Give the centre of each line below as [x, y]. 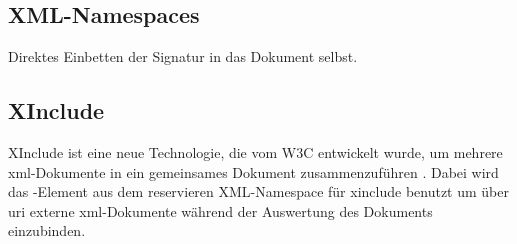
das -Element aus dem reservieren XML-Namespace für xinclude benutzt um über [258, 191]
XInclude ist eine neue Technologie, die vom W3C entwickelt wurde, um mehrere [255, 152]
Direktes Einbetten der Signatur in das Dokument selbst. [183, 56]
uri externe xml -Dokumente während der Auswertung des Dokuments [220, 210]
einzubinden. [47, 230]
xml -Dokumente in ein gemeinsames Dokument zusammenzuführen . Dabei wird [253, 171]
